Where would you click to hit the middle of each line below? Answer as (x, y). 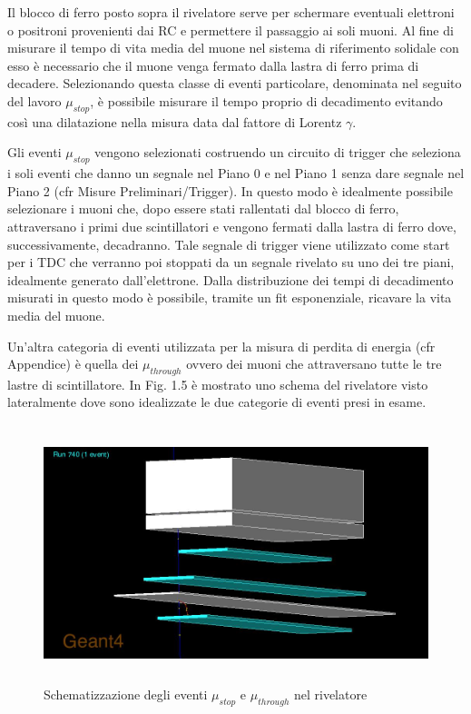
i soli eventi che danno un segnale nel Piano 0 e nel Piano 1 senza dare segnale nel (236, 173)
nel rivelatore (330, 694)
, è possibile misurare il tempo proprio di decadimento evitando (266, 100)
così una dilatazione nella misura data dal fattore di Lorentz (175, 121)
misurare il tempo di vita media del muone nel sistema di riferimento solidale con (233, 48)
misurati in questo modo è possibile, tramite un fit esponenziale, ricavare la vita (230, 297)
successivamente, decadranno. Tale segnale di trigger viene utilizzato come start (229, 244)
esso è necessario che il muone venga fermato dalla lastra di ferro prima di (213, 65)
